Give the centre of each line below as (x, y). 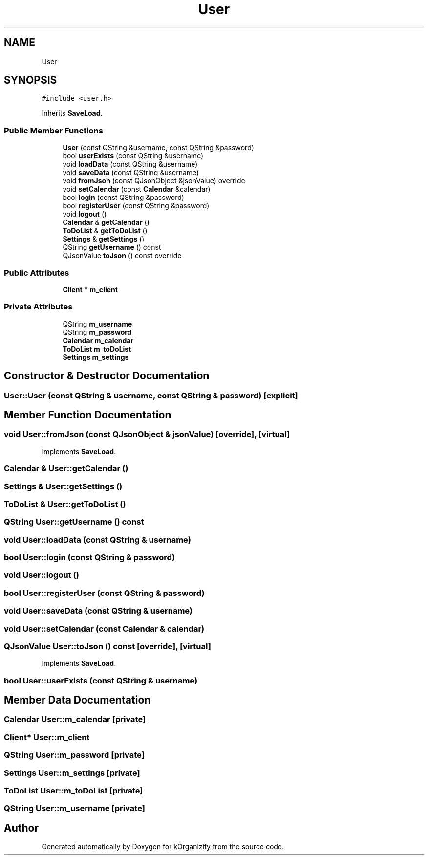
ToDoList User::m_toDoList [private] (74, 790)
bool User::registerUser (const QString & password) (104, 593)
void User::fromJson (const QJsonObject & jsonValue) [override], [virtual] (147, 434)
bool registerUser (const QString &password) (136, 206)
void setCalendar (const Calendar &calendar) (137, 189)
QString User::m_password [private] (74, 755)
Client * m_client (90, 289)
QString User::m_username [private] (75, 808)
